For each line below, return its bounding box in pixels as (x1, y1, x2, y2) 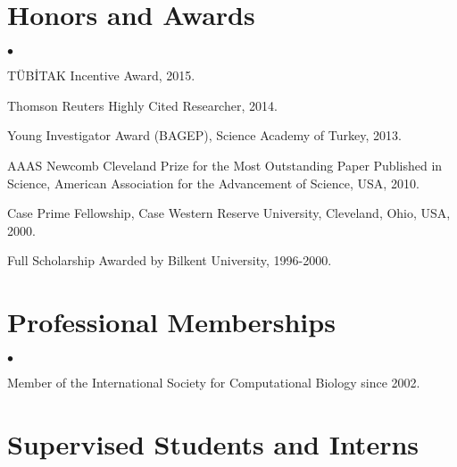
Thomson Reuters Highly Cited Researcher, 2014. (7, 96, 278, 114)
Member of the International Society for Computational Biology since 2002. (7, 373, 420, 391)
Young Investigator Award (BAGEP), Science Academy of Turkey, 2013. (7, 126, 402, 145)
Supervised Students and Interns (7, 425, 420, 462)
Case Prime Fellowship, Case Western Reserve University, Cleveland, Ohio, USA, (7, 204, 451, 222)
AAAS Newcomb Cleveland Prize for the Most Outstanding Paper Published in (7, 155, 443, 174)
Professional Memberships (7, 304, 336, 340)
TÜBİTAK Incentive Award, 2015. (7, 66, 195, 85)
